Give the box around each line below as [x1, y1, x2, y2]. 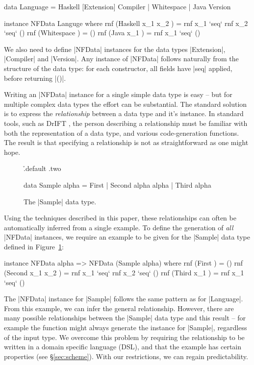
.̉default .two [24, 163, 61, 173]
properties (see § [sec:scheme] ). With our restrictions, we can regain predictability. [4, 351, 248, 361]
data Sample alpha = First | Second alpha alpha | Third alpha [24, 179, 211, 190]
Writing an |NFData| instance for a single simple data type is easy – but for [4, 89, 232, 99]
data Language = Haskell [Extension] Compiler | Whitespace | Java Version [4, 1, 231, 11]
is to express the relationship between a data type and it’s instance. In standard [4, 108, 244, 119]
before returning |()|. [4, 73, 66, 83]
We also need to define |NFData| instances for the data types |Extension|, [4, 44, 226, 54]
